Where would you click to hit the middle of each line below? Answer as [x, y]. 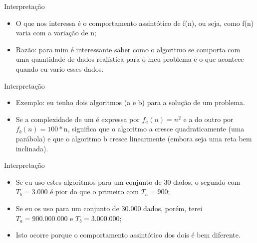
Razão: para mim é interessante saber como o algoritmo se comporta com [128, 49]
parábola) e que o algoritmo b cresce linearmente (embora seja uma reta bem [134, 138]
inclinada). [32, 148]
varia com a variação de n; [56, 33]
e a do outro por [208, 119]
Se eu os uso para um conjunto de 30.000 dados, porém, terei [109, 208]
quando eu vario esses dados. [60, 68]
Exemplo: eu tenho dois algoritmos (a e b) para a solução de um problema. [130, 102]
